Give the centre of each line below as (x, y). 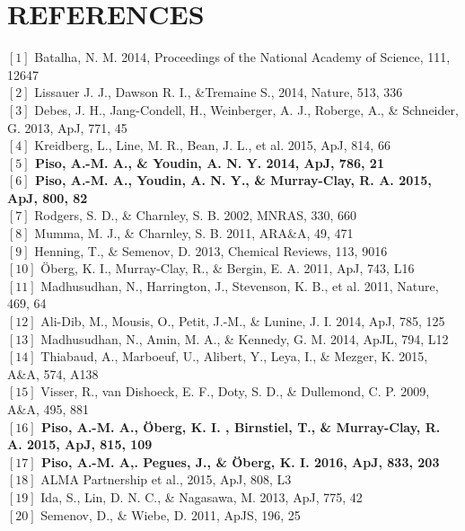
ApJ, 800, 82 (48, 197)
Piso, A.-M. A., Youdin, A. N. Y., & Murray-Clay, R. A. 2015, (233, 180)
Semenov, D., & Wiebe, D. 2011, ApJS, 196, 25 (171, 514)
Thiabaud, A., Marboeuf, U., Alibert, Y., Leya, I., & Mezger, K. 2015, (234, 356)
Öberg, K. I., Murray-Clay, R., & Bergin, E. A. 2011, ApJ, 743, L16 (228, 268)
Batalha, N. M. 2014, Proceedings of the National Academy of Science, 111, (242, 57)
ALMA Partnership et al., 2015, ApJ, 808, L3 (166, 479)
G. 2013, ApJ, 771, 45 (67, 127)
